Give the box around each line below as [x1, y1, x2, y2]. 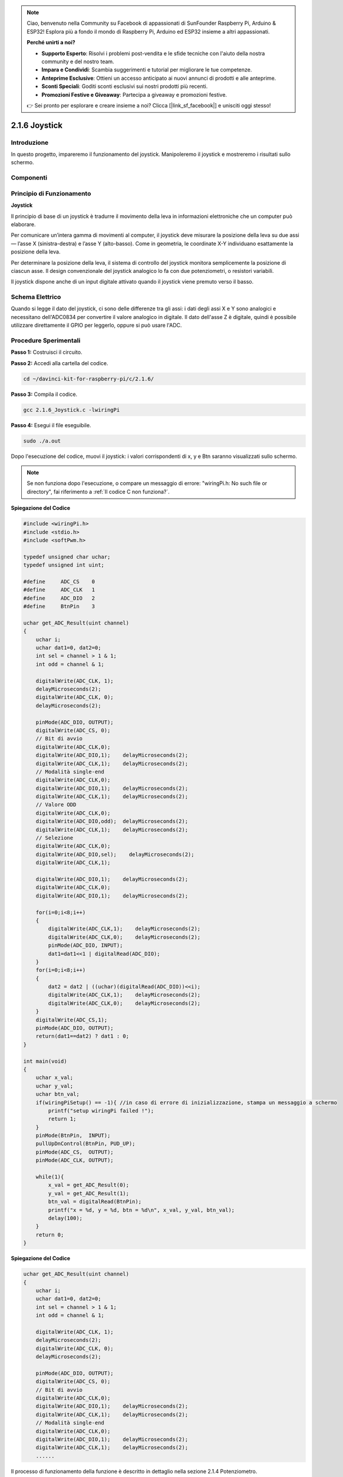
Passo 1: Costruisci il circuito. [11, 349, 83, 356]
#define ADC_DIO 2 [23, 594, 95, 601]
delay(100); [48, 1215, 83, 1221]
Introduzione [11, 138, 49, 147]
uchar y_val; [35, 1082, 74, 1089]
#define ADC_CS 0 [23, 578, 95, 585]
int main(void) [23, 1058, 67, 1065]
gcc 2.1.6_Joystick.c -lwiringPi [23, 406, 120, 413]
